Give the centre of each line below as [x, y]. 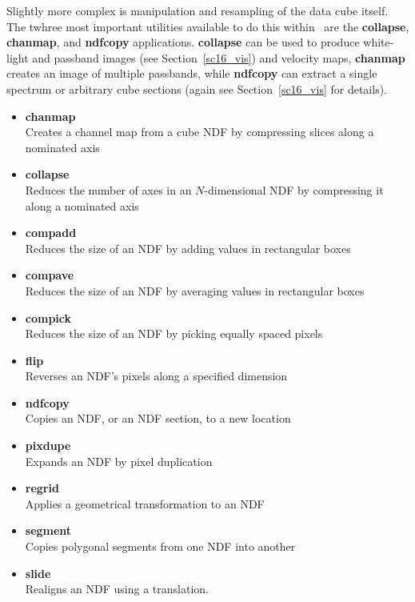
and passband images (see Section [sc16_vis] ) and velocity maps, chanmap [219, 57]
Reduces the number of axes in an [108, 189]
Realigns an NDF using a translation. [117, 589]
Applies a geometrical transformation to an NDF [145, 503]
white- [379, 42]
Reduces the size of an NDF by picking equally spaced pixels [174, 333]
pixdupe [48, 445]
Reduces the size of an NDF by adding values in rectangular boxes [188, 248]
